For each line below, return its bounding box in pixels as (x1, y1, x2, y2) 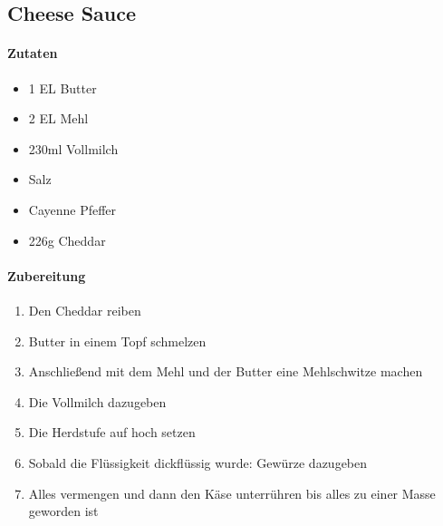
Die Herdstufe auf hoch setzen (28, 423, 196, 442)
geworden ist (28, 502, 99, 521)
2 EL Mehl (28, 109, 89, 128)
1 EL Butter (28, 78, 97, 97)
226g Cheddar (28, 230, 106, 249)
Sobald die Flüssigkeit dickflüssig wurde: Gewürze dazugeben (28, 453, 368, 472)
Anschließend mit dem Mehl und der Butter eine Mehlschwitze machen (28, 362, 423, 381)
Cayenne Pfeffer (28, 200, 117, 219)
